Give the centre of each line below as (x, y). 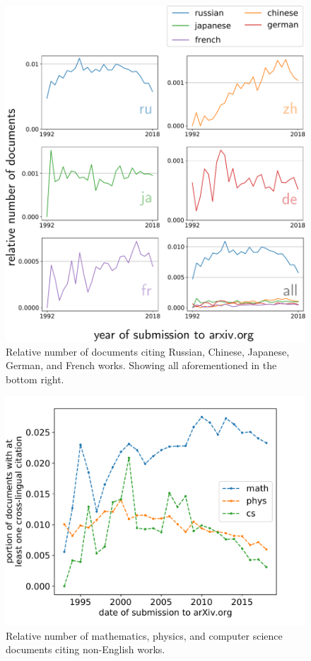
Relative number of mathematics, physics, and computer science (144, 635)
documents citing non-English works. (86, 649)
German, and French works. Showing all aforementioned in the (141, 365)
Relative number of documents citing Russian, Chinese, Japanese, (148, 351)
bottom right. (35, 379)
